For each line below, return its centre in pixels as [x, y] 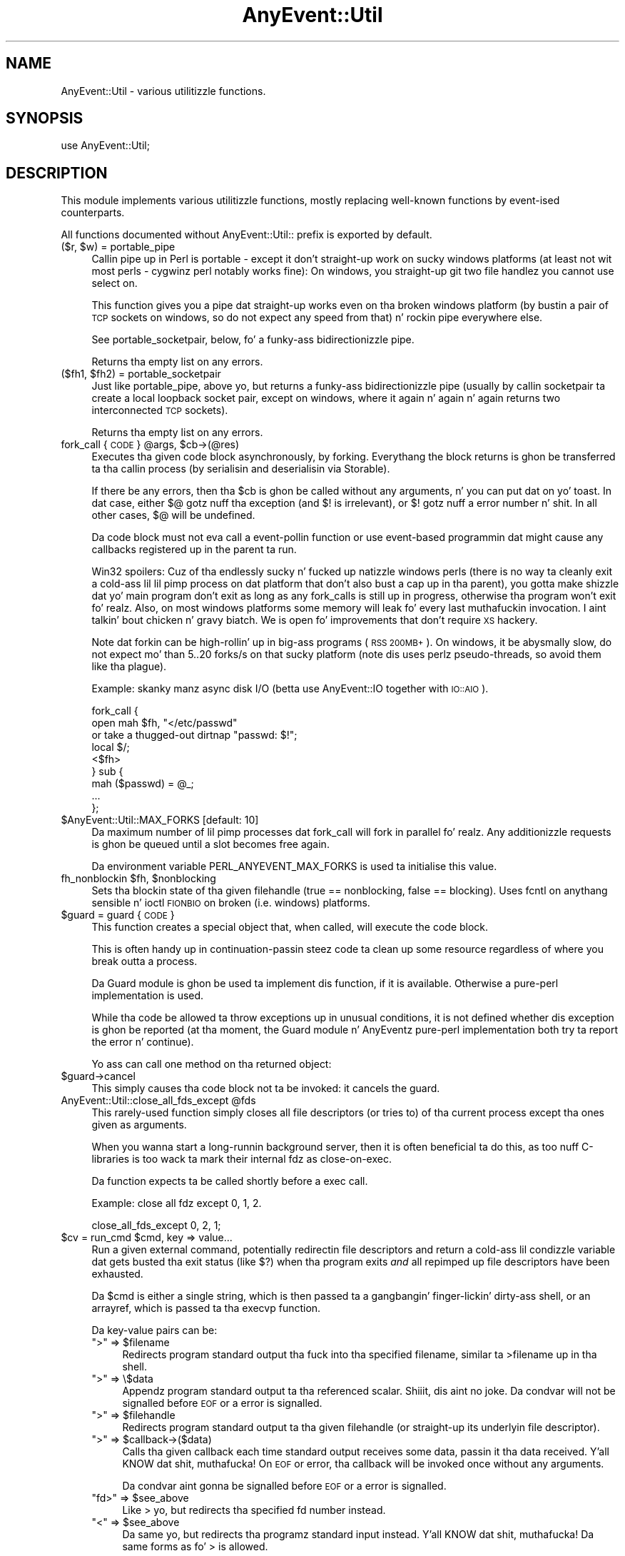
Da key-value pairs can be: [154, 1330]
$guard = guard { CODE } [118, 915]
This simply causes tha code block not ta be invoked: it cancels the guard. [266, 1088]
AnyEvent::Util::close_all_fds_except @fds [158, 1101]
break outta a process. [144, 961]
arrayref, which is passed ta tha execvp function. [206, 1308]
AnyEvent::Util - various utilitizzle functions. [163, 91]
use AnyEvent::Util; [105, 146]
